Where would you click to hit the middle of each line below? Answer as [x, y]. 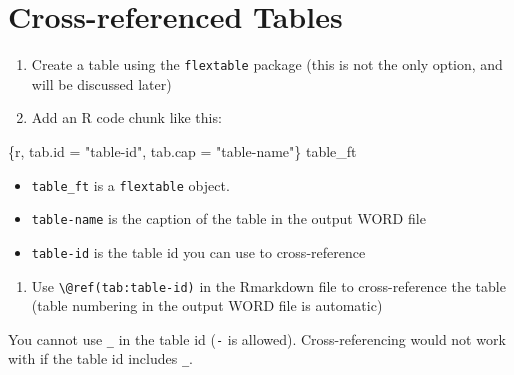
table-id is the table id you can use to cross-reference [198, 251]
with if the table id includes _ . [100, 358]
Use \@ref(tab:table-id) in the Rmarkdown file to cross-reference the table [268, 285]
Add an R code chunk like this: [126, 117]
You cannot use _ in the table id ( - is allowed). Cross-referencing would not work [257, 338]
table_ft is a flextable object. [130, 184]
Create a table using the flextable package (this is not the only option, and [267, 64]
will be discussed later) [101, 83]
